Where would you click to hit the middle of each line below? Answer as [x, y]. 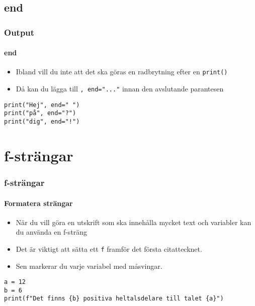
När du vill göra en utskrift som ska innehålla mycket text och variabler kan [134, 222]
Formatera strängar [38, 203]
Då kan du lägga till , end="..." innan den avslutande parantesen [120, 89]
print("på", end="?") [40, 113]
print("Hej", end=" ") [42, 105]
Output [19, 32]
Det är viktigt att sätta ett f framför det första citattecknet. [109, 248]
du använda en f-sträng [52, 232]
